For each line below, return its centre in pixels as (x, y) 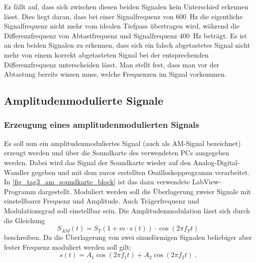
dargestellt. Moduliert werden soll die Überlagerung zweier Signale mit (144, 191)
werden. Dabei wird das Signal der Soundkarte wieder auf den (97, 162)
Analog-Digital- (216, 162)
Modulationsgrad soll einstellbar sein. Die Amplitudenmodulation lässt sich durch (127, 210)
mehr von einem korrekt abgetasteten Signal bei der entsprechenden (106, 54)
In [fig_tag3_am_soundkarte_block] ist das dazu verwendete (97, 182)
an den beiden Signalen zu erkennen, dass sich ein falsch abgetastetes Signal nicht (127, 45)
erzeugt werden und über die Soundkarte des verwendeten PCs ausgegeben (117, 153)
